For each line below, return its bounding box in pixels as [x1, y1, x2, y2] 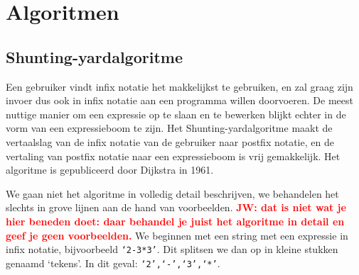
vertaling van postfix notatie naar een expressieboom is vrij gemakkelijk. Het [6, 148, 341, 163]
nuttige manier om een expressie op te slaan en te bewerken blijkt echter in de [6, 106, 346, 121]
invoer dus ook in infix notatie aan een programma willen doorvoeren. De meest [6, 93, 353, 108]
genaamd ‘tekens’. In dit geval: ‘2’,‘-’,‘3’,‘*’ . [6, 255, 220, 270]
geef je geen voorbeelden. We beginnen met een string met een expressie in [6, 228, 348, 242]
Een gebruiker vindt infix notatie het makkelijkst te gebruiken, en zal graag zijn [6, 79, 353, 94]
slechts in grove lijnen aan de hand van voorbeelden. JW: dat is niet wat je [6, 200, 346, 215]
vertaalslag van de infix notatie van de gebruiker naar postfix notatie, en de [6, 134, 334, 149]
